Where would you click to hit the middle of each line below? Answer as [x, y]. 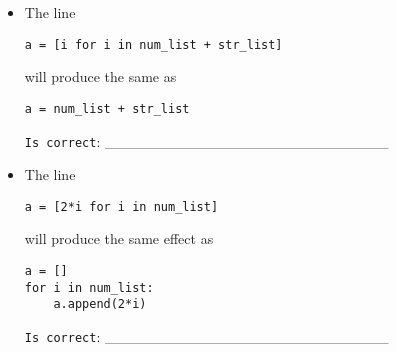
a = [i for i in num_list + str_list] [153, 44]
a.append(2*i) [100, 304]
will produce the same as [100, 76]
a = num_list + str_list [107, 108]
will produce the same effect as [119, 238]
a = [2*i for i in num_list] [121, 206]
